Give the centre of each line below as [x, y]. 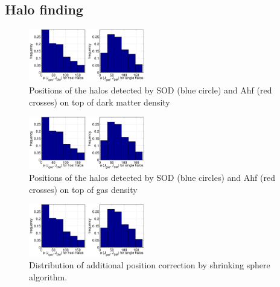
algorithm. [48, 276]
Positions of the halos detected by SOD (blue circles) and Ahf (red [152, 177]
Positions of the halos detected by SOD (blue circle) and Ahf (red [151, 90]
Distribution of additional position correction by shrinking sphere [150, 264]
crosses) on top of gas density [83, 189]
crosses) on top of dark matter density [100, 102]
